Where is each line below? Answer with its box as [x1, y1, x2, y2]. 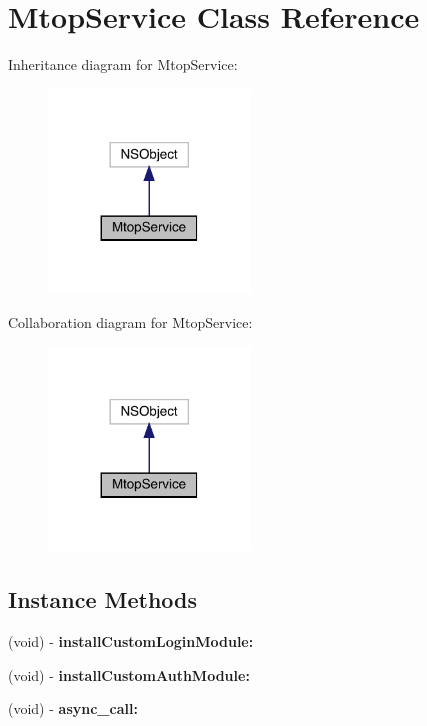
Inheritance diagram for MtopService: [8, 54, 238, 75]
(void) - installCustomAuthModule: [8, 664, 250, 685]
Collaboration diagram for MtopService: [8, 311, 253, 332]
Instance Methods [8, 584, 197, 615]
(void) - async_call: [8, 698, 138, 719]
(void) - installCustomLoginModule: [8, 631, 254, 652]
